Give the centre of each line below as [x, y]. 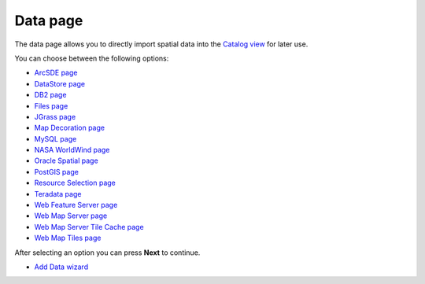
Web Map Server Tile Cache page [89, 227]
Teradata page [58, 194]
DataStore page [60, 83]
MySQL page [55, 138]
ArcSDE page [56, 73]
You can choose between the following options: [92, 58]
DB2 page [50, 95]
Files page [51, 105]
